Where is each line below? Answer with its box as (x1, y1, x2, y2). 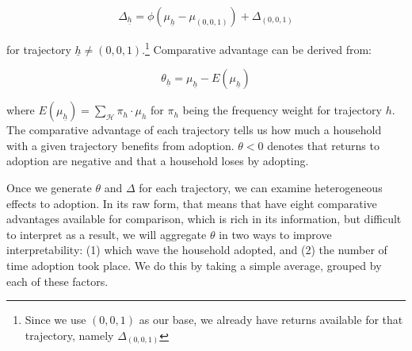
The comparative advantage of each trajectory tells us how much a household (6, 121, 382, 138)
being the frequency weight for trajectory (182, 102, 382, 118)
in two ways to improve (219, 226, 332, 242)
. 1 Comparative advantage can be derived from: (142, 39, 372, 57)
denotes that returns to (267, 137, 380, 153)
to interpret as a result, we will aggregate (6, 226, 207, 242)
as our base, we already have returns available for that (139, 311, 403, 328)
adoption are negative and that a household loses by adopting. (6, 152, 309, 169)
